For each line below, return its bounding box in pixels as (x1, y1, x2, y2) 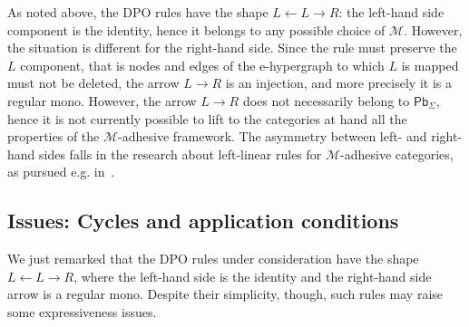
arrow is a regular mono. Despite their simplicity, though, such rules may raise (7, 284, 444, 303)
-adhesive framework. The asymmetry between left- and (118, 127, 427, 146)
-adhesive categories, (340, 144, 454, 163)
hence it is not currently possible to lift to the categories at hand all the (7, 109, 407, 128)
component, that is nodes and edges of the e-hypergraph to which (20, 55, 385, 74)
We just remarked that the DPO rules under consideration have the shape (7, 249, 419, 268)
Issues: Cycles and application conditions (7, 207, 399, 235)
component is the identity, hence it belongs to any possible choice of (7, 20, 386, 39)
